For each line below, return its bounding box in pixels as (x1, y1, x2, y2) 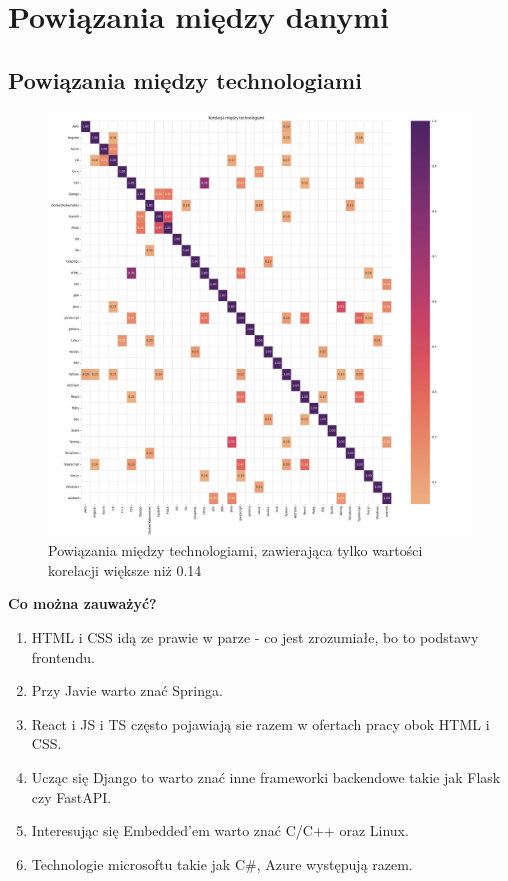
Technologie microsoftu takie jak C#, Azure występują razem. (31, 853, 413, 874)
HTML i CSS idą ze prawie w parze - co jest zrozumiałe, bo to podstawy (31, 626, 479, 647)
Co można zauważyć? (8, 593, 157, 614)
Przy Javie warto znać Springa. (31, 680, 223, 701)
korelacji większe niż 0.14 (48, 559, 202, 580)
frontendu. (31, 646, 95, 667)
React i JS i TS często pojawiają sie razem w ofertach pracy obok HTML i (31, 713, 490, 734)
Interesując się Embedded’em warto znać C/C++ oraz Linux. (31, 820, 409, 841)
